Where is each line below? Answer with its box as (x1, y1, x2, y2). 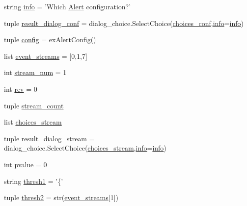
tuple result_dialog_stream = (4, 133, 95, 143)
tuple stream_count (4, 100, 64, 110)
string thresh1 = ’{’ (4, 176, 63, 186)
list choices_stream (4, 117, 62, 127)
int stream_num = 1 (4, 67, 67, 77)
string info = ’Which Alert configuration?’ (4, 1, 131, 11)
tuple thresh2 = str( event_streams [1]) (4, 192, 119, 203)
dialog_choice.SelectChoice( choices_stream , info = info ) (4, 143, 166, 153)
